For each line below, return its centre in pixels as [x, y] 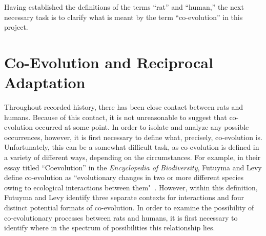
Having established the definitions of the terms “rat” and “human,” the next [124, 7]
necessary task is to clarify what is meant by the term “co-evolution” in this [124, 17]
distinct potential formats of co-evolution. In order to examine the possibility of [129, 208]
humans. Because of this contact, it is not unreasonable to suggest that [116, 117]
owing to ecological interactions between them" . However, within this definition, [131, 187]
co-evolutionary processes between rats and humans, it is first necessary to [121, 217]
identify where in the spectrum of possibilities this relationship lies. [110, 228]
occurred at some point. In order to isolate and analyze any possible [142, 127]
